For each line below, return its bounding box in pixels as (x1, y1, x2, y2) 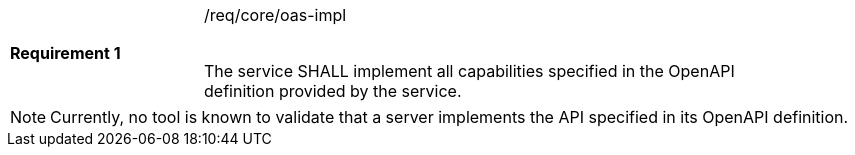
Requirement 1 (10, 43, 121, 63)
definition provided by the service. (204, 81, 462, 101)
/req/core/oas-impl (204, 5, 347, 25)
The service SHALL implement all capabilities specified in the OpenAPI (204, 61, 735, 81)
